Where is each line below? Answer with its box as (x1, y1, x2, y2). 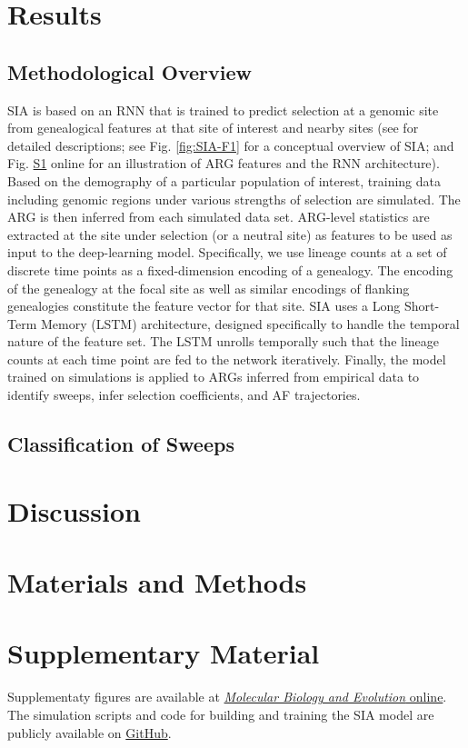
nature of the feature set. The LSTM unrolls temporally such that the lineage (7, 332, 440, 351)
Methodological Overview (7, 57, 253, 85)
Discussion (7, 492, 141, 529)
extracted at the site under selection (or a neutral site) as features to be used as (7, 224, 453, 244)
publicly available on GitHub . (7, 723, 172, 742)
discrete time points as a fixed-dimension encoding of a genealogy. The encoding (7, 260, 453, 279)
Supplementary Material (7, 634, 320, 672)
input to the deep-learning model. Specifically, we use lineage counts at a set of (7, 243, 447, 262)
